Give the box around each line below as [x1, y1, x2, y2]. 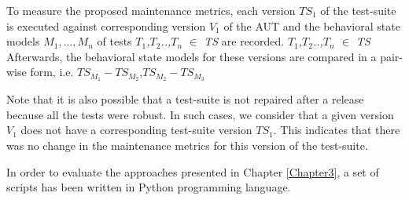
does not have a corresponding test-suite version [20, 122, 252, 138]
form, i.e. [30, 64, 74, 80]
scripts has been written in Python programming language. [6, 179, 291, 195]
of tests [97, 33, 132, 49]
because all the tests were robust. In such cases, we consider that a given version [6, 106, 394, 122]
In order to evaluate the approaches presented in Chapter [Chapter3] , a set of [6, 163, 379, 180]
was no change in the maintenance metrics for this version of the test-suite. [6, 137, 368, 154]
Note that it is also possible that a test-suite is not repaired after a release [6, 91, 364, 107]
